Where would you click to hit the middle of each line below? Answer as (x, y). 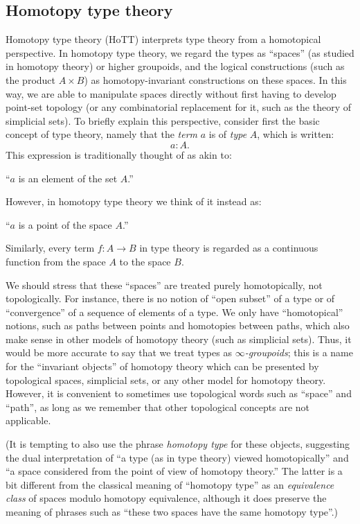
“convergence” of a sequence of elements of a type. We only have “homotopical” (174, 312)
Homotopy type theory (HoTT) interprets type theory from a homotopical (163, 39)
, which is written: (296, 134)
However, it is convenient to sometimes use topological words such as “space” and (179, 393)
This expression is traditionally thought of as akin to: (119, 154)
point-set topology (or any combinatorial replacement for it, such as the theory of (178, 107)
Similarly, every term (50, 248)
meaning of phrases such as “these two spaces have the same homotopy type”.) (172, 512)
